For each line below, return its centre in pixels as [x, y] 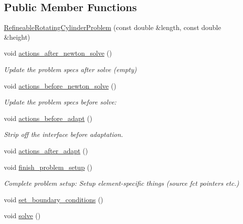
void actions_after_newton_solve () [58, 53]
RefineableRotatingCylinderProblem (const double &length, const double [113, 27]
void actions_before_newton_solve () [60, 85]
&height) [17, 37]
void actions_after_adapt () [46, 150]
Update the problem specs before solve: [60, 102]
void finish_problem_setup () [48, 167]
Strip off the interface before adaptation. [64, 134]
